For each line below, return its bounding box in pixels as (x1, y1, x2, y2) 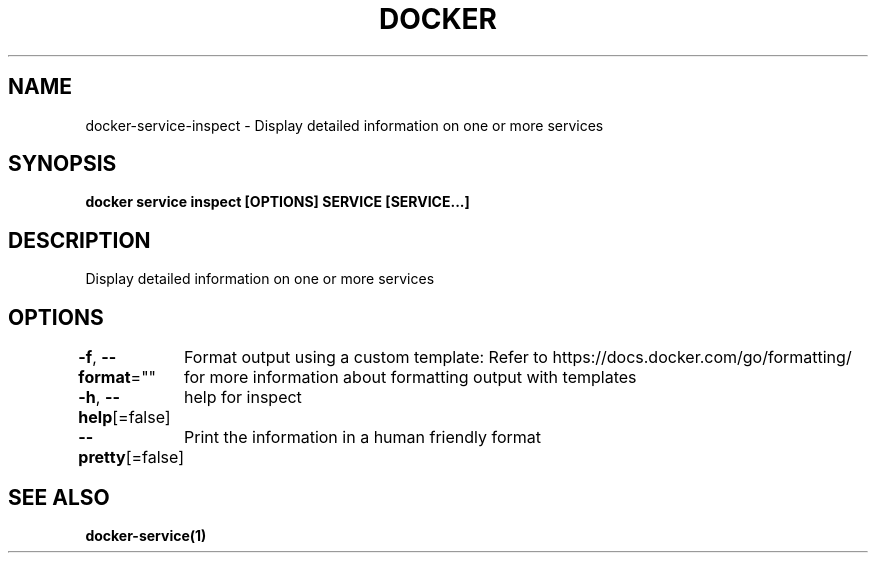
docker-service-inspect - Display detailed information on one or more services (85, 116, 604, 134)
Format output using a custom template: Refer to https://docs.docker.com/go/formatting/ (184, 347, 852, 368)
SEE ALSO (8, 484, 110, 510)
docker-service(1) (85, 526, 207, 544)
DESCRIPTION (8, 227, 151, 253)
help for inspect (184, 387, 302, 408)
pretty (78, 447, 126, 468)
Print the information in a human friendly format (184, 427, 542, 448)
